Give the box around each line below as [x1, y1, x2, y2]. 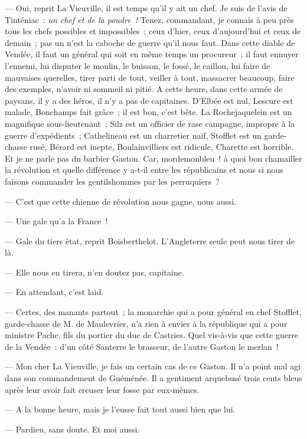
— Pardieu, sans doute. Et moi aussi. [5, 422, 140, 435]
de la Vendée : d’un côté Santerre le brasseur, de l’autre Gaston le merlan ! [5, 340, 279, 352]
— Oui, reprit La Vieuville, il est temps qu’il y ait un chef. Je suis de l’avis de [5, 2, 288, 14]
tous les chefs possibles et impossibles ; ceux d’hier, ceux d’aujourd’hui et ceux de [5, 25, 301, 37]
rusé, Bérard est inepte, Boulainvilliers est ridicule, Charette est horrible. [30, 140, 294, 153]
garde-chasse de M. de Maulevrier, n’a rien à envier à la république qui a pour [5, 317, 288, 329]
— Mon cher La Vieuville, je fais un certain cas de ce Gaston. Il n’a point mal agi [5, 360, 301, 372]
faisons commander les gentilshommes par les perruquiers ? [5, 175, 220, 187]
